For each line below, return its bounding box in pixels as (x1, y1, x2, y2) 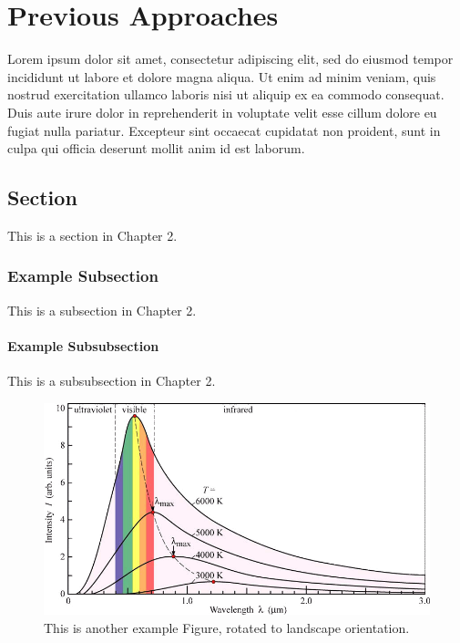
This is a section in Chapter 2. (7, 225, 178, 244)
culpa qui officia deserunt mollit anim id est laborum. (7, 139, 305, 158)
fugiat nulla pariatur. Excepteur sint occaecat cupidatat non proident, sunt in (7, 120, 441, 140)
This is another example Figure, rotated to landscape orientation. (44, 617, 410, 637)
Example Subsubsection (7, 336, 159, 355)
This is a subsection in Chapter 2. (7, 300, 197, 319)
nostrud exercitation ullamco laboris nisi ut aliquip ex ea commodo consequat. (7, 85, 445, 104)
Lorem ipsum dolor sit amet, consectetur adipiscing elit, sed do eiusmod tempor (7, 49, 454, 68)
